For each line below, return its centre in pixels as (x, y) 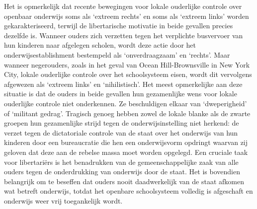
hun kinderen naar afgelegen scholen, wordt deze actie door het (100, 45)
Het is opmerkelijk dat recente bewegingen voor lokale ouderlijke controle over (123, 6)
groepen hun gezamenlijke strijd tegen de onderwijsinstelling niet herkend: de (122, 123)
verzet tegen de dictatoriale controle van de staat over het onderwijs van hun (121, 132)
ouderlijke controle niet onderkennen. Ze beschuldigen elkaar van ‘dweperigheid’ (126, 103)
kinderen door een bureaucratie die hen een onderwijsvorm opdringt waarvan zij (126, 142)
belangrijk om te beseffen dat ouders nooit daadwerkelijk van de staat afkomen (124, 181)
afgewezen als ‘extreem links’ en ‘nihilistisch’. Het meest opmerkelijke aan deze (123, 84)
